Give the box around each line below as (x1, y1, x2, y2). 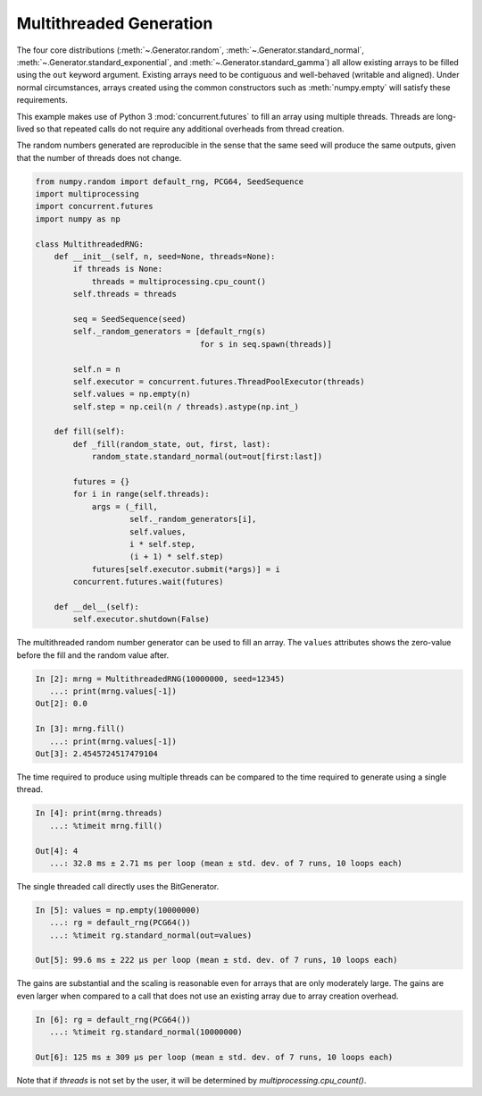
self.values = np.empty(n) (72, 389, 191, 400)
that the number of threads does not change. (16, 152, 182, 163)
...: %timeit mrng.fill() (49, 821, 163, 830)
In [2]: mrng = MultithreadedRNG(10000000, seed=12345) (35, 673, 286, 684)
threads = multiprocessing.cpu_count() (91, 276, 267, 286)
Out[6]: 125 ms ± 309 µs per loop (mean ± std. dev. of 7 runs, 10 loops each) (35, 1052, 394, 1063)
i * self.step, (129, 539, 196, 549)
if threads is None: (72, 264, 163, 274)
